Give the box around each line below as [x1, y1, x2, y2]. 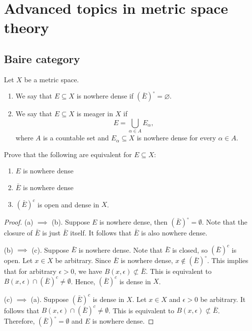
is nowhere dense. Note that [78, 244, 163, 255]
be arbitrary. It [200, 294, 246, 304]
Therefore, [4, 316, 35, 326]
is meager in [76, 108, 113, 119]
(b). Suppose [51, 217, 90, 227]
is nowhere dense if [76, 91, 133, 101]
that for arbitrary [4, 266, 57, 276]
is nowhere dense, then [99, 217, 168, 227]
